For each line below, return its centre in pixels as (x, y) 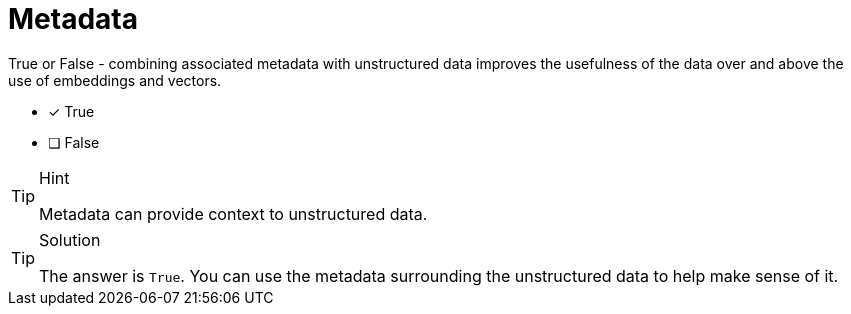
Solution (70, 239)
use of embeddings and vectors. (115, 80)
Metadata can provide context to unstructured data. (233, 213)
